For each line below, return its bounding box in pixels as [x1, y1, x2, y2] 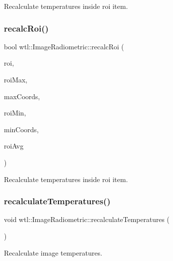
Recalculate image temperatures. [4, 247, 102, 258]
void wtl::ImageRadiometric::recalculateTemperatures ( [4, 214, 170, 224]
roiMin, [4, 108, 26, 118]
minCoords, [4, 124, 39, 134]
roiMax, [4, 75, 28, 84]
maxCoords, [4, 91, 40, 101]
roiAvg [4, 141, 24, 151]
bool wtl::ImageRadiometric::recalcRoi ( [4, 41, 124, 51]
